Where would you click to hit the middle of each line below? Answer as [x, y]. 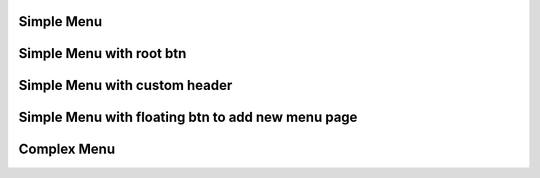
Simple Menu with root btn [102, 53]
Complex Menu [66, 149]
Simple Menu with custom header [125, 85]
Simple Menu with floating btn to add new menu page [188, 117]
